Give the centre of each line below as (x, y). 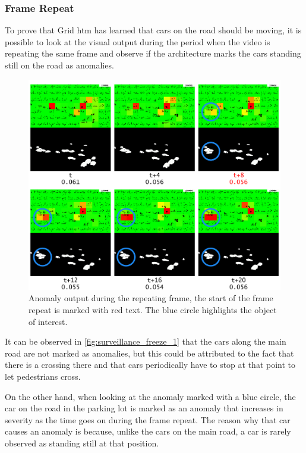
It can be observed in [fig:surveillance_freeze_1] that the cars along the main (146, 341)
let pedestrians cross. (43, 376)
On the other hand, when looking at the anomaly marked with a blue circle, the (150, 396)
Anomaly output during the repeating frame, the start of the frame (151, 298)
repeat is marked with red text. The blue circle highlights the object (153, 309)
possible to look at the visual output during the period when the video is (138, 41)
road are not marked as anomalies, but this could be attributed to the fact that (149, 353)
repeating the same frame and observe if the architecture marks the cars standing (153, 53)
